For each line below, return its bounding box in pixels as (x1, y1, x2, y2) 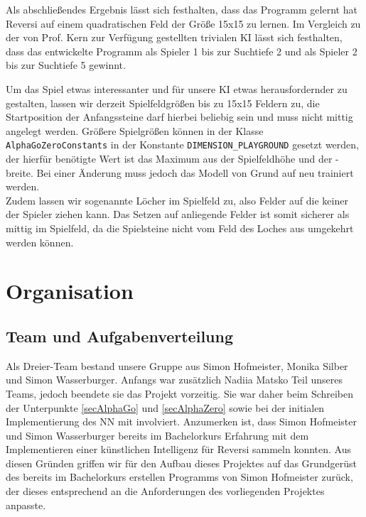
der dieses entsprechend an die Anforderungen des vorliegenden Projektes (6, 484, 325, 499)
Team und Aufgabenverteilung (6, 325, 233, 347)
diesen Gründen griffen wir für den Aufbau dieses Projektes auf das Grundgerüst (6, 455, 357, 470)
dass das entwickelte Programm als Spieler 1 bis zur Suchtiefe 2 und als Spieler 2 (6, 43, 357, 58)
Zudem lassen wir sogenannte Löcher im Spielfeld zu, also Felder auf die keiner (6, 192, 348, 207)
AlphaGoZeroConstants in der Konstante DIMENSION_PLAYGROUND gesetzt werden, (6, 137, 359, 152)
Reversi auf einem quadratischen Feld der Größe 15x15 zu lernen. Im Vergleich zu (6, 16, 361, 31)
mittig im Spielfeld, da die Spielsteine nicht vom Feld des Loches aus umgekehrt (6, 220, 354, 235)
